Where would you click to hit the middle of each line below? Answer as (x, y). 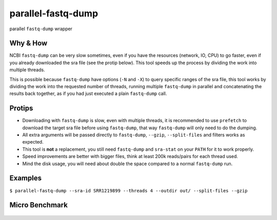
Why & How (28, 43)
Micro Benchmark (38, 205)
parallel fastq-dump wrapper (41, 29)
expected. (33, 142)
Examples (26, 178)
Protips (21, 108)
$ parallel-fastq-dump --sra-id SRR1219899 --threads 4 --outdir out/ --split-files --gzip (128, 191)
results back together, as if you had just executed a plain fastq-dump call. (88, 94)
